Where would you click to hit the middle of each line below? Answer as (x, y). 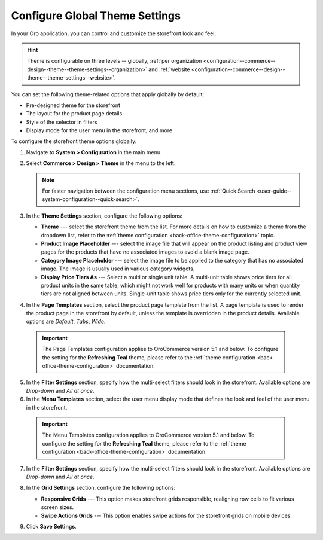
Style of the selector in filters (62, 122)
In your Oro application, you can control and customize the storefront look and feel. (114, 33)
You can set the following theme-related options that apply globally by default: (108, 94)
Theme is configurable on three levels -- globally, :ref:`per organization (115, 61)
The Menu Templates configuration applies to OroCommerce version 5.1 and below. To (148, 435)
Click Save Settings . (51, 526)
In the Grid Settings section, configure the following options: (101, 488)
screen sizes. (57, 507)
